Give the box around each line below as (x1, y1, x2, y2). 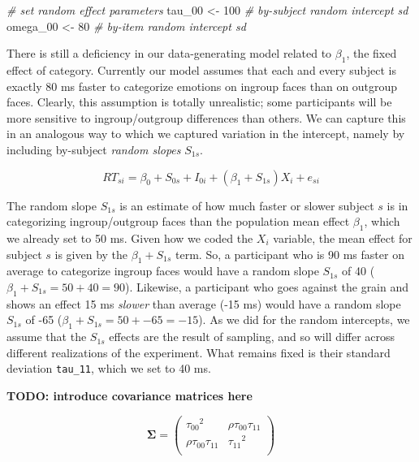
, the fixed (346, 45, 397, 62)
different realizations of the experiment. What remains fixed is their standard (6, 343, 391, 361)
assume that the (6, 328, 87, 345)
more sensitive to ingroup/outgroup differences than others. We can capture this (6, 109, 406, 126)
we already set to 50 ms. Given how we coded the (6, 229, 253, 246)
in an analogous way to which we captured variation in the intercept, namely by (6, 125, 405, 142)
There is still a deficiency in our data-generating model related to (6, 45, 332, 62)
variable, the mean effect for (273, 229, 413, 246)
